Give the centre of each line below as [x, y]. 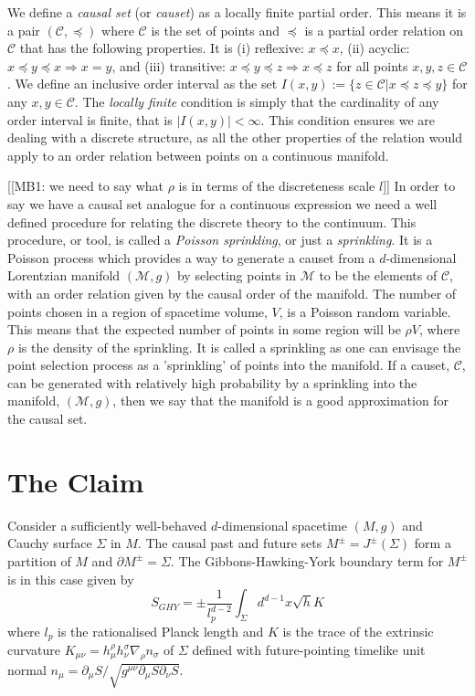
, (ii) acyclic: [375, 48]
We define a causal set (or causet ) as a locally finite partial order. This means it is [237, 12]
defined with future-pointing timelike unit [309, 649]
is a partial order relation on [384, 30]
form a [433, 543]
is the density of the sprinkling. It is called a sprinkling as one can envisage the [239, 347]
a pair [24, 30]
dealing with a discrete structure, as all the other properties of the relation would [235, 137]
